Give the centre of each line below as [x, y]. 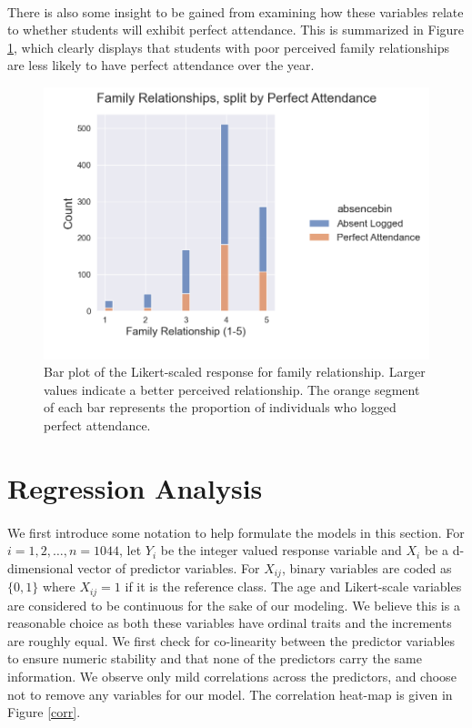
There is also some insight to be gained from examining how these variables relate [236, 11]
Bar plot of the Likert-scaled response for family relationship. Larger [235, 372]
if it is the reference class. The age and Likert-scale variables [293, 586]
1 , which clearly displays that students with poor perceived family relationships [228, 47]
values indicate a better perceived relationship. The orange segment [232, 389]
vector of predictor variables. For [169, 567]
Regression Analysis [135, 487]
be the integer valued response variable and [281, 550]
